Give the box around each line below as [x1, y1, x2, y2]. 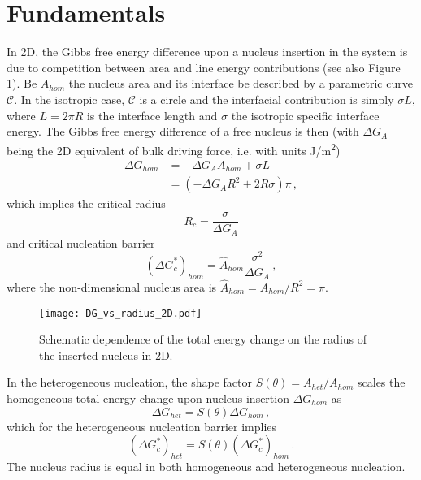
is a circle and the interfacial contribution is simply [139, 90, 394, 107]
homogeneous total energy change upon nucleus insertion [7, 390, 289, 406]
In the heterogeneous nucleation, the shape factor [7, 374, 253, 391]
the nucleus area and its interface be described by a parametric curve [68, 75, 413, 92]
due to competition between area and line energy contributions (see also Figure [7, 58, 401, 76]
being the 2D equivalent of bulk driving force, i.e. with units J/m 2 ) [7, 139, 341, 158]
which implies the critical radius [7, 195, 166, 212]
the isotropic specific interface [231, 106, 380, 123]
